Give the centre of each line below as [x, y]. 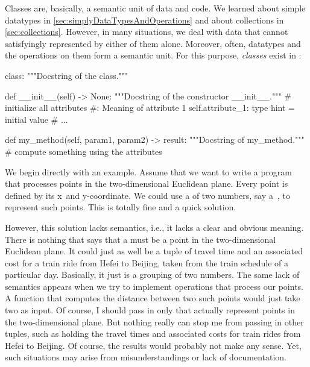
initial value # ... [36, 119]
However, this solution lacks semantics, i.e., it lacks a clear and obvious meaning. [154, 227]
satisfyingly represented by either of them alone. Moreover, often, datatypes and [153, 43]
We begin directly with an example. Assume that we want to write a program [148, 171]
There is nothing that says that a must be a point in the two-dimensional [141, 239]
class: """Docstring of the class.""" [67, 75]
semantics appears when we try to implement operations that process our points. [154, 286]
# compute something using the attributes [84, 151]
